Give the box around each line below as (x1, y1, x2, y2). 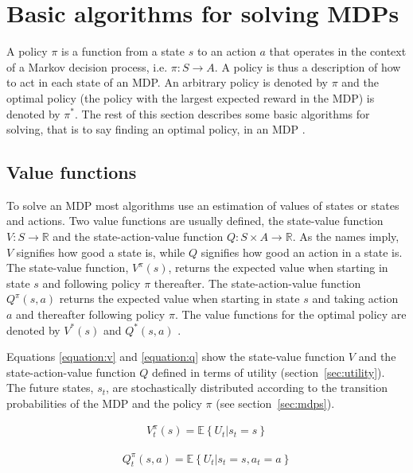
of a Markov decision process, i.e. (6, 58, 168, 75)
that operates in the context (269, 43, 407, 60)
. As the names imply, (292, 228, 399, 245)
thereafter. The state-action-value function (154, 274, 361, 291)
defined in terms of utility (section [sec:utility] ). (152, 363, 385, 380)
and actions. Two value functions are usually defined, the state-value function (6, 212, 384, 229)
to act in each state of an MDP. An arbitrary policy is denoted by (6, 74, 328, 91)
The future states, (6, 379, 94, 396)
